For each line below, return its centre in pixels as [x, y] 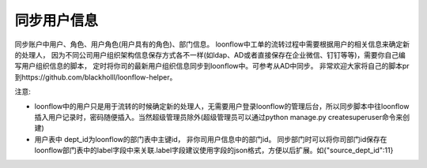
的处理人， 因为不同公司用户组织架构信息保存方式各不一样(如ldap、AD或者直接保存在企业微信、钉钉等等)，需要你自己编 [210, 54]
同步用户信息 [57, 21]
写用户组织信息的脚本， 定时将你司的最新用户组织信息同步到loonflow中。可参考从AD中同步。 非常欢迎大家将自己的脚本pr [212, 66]
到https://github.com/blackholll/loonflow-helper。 [96, 77]
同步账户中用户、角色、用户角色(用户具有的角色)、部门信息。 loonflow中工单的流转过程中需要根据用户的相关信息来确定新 [212, 44]
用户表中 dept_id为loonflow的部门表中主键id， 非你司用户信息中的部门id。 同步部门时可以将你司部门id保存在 [211, 139]
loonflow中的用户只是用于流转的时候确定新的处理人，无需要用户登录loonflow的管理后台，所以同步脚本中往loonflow [222, 106]
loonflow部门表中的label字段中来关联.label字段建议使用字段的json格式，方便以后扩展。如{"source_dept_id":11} [214, 151]
